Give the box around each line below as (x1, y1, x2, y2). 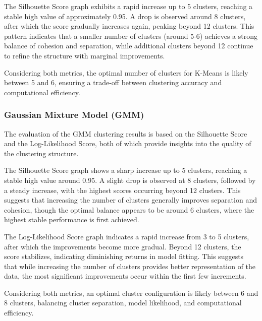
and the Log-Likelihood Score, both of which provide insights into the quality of (4, 138, 251, 149)
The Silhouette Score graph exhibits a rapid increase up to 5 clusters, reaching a (4, 1, 253, 11)
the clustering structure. (4, 148, 79, 158)
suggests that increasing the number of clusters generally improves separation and (4, 195, 257, 205)
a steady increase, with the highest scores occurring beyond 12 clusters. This (4, 184, 241, 195)
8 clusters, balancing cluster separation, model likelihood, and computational (4, 297, 242, 308)
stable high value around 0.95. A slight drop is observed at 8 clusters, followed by (4, 174, 256, 185)
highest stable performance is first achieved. (4, 214, 139, 225)
